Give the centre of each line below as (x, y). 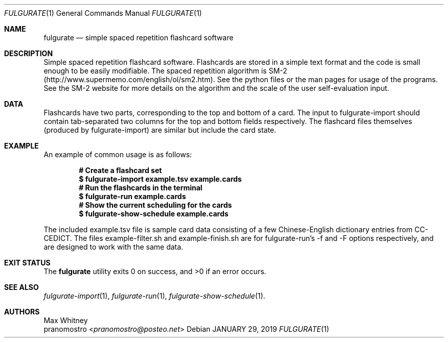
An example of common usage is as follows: (118, 154)
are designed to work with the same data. (114, 247)
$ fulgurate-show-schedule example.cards (154, 214)
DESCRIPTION (29, 53)
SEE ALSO (21, 287)
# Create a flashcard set (120, 170)
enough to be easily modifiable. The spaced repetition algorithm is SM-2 (165, 71)
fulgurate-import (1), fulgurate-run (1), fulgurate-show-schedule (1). (154, 296)
